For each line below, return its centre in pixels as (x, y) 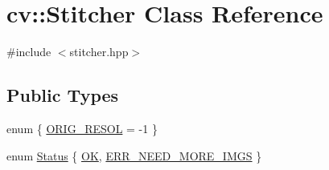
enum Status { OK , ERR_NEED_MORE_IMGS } (134, 155)
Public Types (63, 95)
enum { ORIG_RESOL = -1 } (82, 128)
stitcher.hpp (99, 52)
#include (29, 52)
